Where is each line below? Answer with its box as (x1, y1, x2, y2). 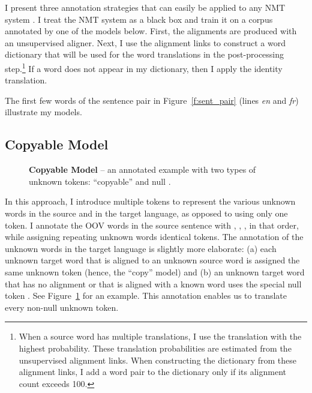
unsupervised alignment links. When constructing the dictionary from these (19, 353, 296, 366)
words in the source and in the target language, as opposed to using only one (5, 206, 288, 219)
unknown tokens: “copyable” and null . (29, 175, 171, 187)
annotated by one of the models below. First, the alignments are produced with (5, 25, 297, 37)
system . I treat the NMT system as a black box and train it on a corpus (5, 13, 273, 25)
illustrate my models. (5, 106, 82, 118)
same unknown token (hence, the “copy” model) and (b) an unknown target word (5, 265, 305, 278)
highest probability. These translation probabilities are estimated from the (19, 341, 292, 354)
